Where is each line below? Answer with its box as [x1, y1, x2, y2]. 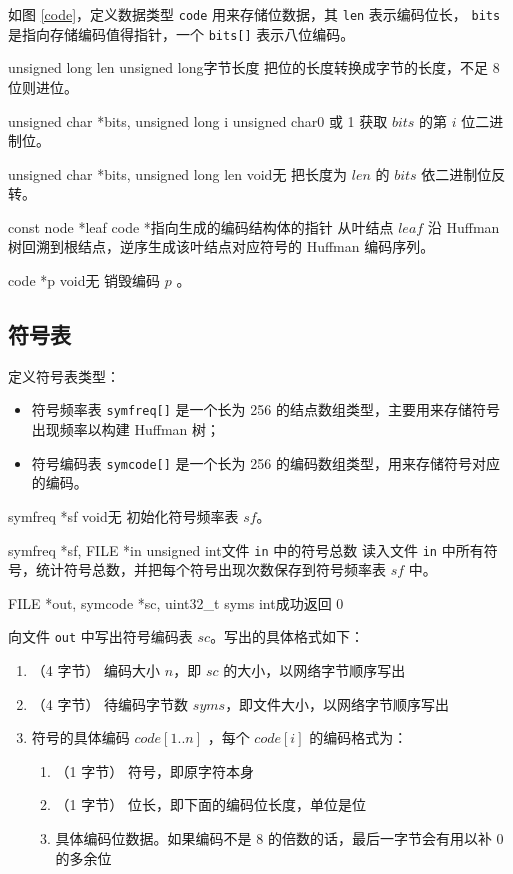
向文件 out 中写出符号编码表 [8, 626, 193, 647]
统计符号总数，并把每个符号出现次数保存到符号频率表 [35, 559, 386, 580]
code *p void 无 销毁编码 [8, 270, 161, 291]
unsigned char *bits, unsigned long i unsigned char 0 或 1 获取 [8, 110, 388, 131]
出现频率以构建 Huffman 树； [31, 419, 221, 440]
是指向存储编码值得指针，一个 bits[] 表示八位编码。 [8, 23, 355, 44]
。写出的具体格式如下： [210, 626, 365, 647]
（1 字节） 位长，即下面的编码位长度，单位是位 [55, 794, 366, 815]
